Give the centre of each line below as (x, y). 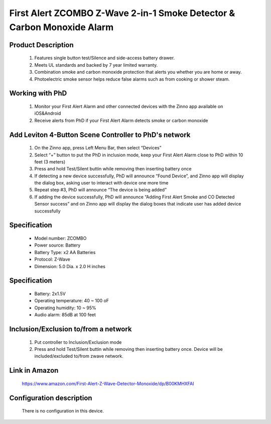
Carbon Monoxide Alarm (61, 27)
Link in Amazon (34, 371)
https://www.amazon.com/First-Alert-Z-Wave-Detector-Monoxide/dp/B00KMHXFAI (108, 383)
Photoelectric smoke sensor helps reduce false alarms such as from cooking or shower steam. (132, 79)
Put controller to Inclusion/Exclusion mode (78, 342)
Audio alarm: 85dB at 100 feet (65, 315)
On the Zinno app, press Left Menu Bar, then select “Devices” (98, 148)
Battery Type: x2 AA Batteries (65, 252)
